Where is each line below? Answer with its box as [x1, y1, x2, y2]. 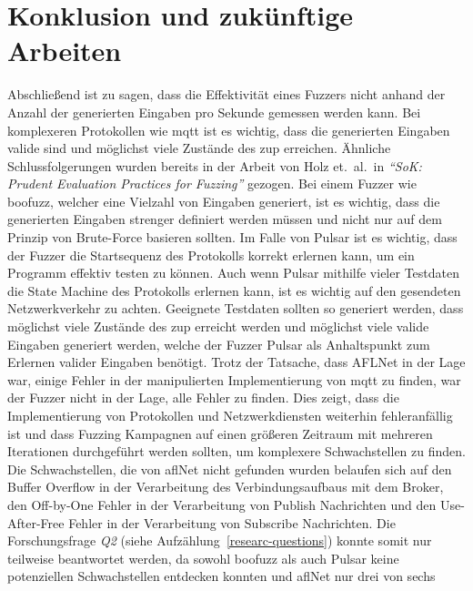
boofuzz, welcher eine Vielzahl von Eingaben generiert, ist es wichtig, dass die [7, 191, 440, 210]
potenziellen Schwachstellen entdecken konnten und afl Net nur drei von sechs [7, 566, 436, 586]
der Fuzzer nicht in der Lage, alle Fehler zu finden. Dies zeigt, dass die [7, 388, 399, 407]
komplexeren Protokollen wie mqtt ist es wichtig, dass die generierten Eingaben [7, 120, 450, 139]
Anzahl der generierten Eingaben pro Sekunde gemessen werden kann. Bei [7, 102, 421, 121]
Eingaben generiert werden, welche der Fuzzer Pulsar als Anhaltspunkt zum [7, 334, 430, 353]
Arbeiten [7, 32, 122, 69]
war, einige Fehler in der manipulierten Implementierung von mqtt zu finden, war [7, 370, 461, 389]
